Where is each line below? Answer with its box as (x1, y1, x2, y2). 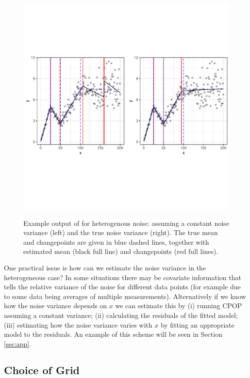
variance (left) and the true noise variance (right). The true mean (23, 227, 218, 237)
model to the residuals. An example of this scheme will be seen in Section (4, 329, 222, 339)
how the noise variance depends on (4, 300, 107, 311)
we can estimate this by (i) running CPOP (115, 300, 242, 311)
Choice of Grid (4, 362, 80, 377)
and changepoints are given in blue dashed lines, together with (23, 236, 209, 247)
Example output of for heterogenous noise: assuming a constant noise (23, 218, 229, 228)
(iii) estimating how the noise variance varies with (4, 319, 152, 330)
